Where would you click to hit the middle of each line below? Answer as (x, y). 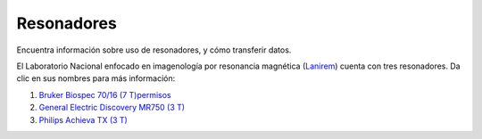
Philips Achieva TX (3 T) (83, 119)
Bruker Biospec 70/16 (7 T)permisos (105, 94)
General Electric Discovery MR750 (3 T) (112, 108)
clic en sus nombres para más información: (96, 78)
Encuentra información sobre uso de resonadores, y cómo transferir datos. (154, 50)
